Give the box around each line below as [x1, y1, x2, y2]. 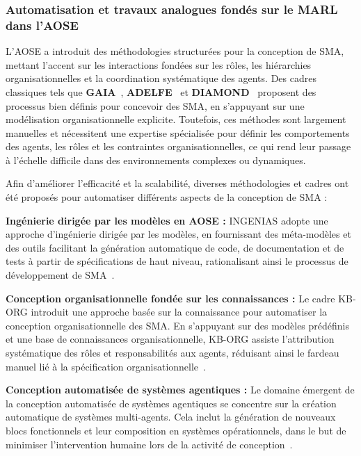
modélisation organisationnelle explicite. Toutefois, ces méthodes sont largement [6, 112, 346, 127]
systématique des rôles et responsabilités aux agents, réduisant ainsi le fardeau [6, 345, 339, 360]
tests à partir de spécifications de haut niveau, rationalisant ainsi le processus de [6, 254, 348, 268]
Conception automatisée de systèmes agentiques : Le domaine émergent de [6, 382, 355, 397]
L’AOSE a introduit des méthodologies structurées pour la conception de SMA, [6, 44, 344, 58]
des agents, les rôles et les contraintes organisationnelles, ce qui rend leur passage [6, 139, 351, 154]
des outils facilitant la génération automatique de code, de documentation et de [6, 240, 344, 254]
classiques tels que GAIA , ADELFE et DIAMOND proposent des [6, 84, 316, 99]
